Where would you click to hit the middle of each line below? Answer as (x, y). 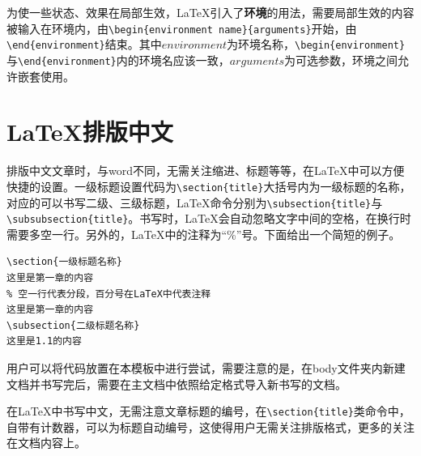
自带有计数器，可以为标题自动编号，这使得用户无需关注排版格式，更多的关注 (210, 426)
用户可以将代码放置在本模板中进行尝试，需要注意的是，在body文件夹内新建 (206, 368)
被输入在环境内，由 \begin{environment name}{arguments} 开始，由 (182, 28)
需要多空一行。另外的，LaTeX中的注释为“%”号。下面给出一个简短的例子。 (204, 234)
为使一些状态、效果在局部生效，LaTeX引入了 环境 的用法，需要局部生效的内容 (210, 12)
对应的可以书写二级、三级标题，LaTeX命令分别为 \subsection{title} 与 (195, 202)
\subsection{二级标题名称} (73, 325)
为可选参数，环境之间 (341, 60)
